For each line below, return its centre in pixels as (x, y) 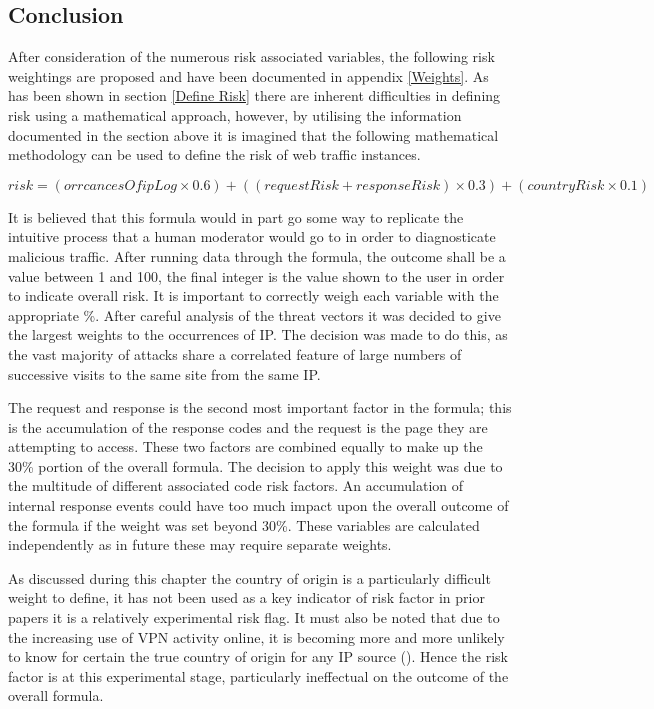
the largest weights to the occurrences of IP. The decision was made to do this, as (258, 334)
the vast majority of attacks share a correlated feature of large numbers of (235, 353)
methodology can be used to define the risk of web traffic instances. (214, 154)
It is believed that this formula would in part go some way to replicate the (236, 216)
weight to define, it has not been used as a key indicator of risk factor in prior (246, 597)
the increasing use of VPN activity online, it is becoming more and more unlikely (256, 636)
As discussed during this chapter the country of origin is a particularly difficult (249, 577)
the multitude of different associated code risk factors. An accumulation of (236, 485)
